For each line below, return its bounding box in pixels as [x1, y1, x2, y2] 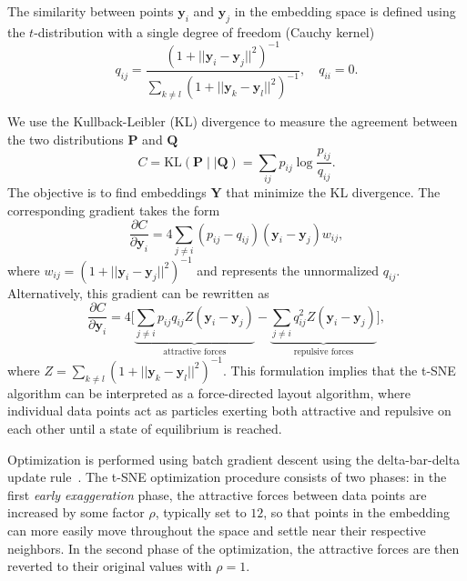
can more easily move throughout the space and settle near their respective [7, 520, 426, 539]
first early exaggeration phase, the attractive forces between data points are [7, 485, 427, 504]
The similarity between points [7, 2, 174, 20]
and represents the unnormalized [197, 260, 380, 279]
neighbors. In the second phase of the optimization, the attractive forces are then [7, 538, 460, 557]
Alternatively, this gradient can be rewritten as [7, 283, 269, 302]
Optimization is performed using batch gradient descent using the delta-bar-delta [7, 449, 461, 468]
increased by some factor [7, 503, 145, 522]
